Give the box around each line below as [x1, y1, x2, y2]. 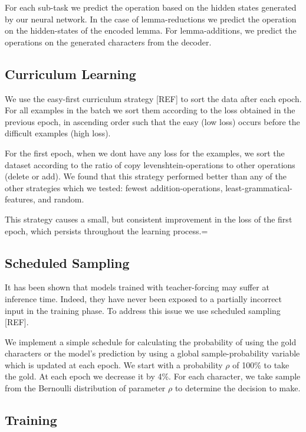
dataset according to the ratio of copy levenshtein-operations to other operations [5, 158, 295, 171]
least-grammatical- [225, 181, 292, 194]
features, [5, 193, 35, 205]
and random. [38, 193, 84, 205]
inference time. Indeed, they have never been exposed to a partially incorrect [5, 292, 282, 305]
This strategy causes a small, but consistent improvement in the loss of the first [5, 212, 292, 225]
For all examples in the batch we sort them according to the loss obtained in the [5, 104, 295, 116]
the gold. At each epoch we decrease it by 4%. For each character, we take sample [5, 370, 301, 382]
